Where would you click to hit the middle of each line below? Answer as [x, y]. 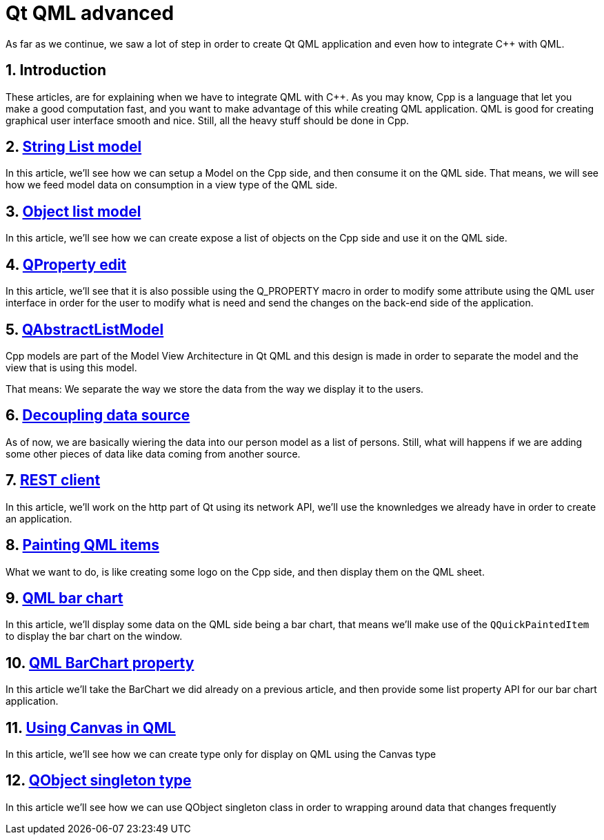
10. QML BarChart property [100, 663]
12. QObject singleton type [99, 781]
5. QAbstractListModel [85, 329]
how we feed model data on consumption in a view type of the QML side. [172, 185]
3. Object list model [73, 211]
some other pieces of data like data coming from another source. [153, 453]
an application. [39, 518]
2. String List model [74, 147]
